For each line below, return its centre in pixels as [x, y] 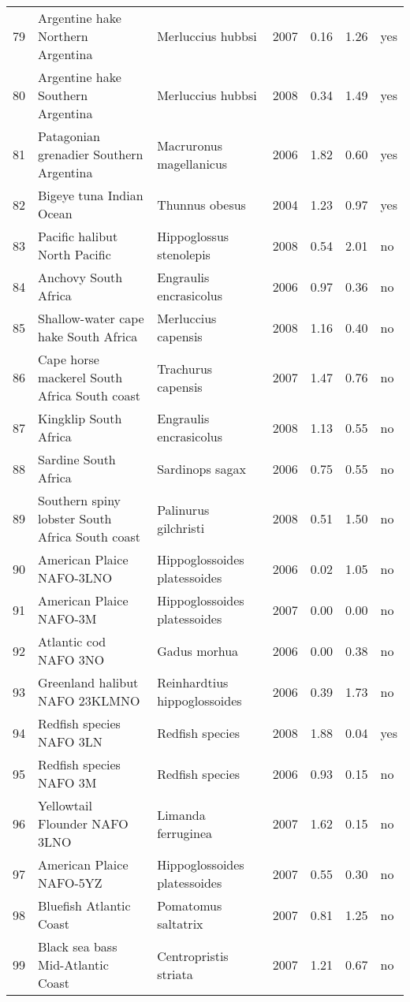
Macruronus [190, 145]
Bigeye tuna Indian [91, 195]
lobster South [75, 518]
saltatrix [180, 924]
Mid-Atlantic [73, 965]
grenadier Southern [91, 154]
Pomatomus [190, 905]
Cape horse [69, 359]
